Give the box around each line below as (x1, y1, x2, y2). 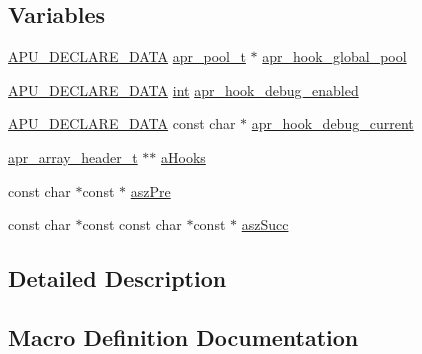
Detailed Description (8, 263, 227, 294)
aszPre (130, 180, 171, 201)
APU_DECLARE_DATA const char (8, 113, 236, 134)
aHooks (161, 146, 206, 167)
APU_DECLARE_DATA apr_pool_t (8, 46, 246, 67)
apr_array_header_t (8, 146, 138, 167)
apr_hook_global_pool (262, 46, 407, 67)
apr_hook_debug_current (251, 113, 414, 134)
